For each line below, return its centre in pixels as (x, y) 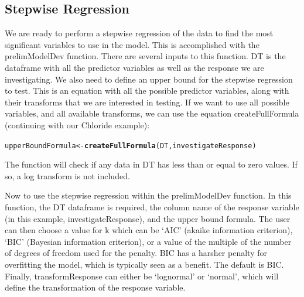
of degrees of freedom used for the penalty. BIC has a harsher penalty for (136, 253)
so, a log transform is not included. (67, 175)
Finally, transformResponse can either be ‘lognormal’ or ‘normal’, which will (142, 276)
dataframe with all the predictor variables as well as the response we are (134, 67)
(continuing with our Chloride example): (77, 124)
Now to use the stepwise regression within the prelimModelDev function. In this (148, 195)
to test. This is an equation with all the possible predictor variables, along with (147, 91)
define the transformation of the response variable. (95, 287)
